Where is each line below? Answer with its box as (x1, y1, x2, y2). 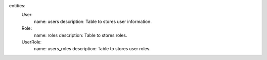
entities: (9, 3, 26, 8)
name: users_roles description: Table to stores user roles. (34, 46, 151, 52)
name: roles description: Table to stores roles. (34, 32, 127, 38)
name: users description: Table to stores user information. (34, 19, 152, 24)
